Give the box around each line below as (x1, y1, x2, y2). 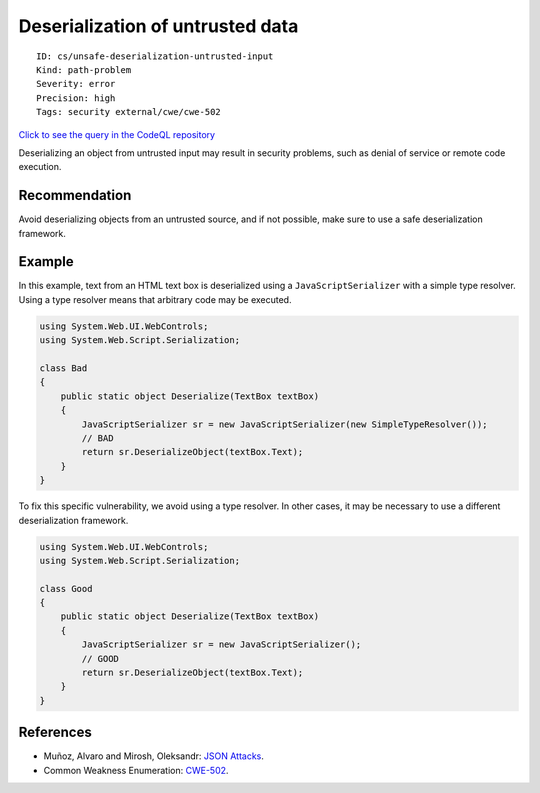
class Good (39, 583, 93, 594)
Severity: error (36, 78, 116, 90)
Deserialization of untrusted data (18, 15, 299, 37)
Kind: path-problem (36, 64, 132, 75)
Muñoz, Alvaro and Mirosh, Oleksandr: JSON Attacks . (43, 750, 265, 762)
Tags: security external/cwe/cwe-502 (36, 106, 222, 118)
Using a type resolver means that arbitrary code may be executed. (18, 293, 292, 305)
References (18, 724, 92, 741)
